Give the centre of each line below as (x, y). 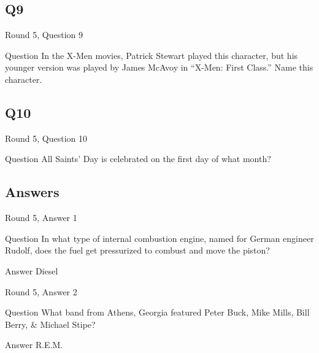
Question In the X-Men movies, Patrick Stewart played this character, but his (152, 55)
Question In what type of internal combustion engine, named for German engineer (159, 238)
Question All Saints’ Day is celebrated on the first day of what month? (138, 159)
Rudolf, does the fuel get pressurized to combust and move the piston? (137, 250)
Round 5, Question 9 (44, 35)
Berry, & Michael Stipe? (50, 324)
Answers (32, 192)
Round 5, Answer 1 (41, 218)
